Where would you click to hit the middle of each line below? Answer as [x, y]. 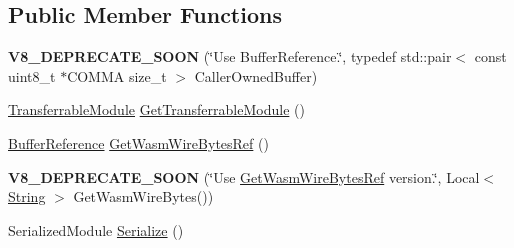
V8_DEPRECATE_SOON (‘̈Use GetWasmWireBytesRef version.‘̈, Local [244, 176]
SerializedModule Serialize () [96, 229]
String [27, 196]
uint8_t [32, 75]
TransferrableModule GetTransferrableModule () [156, 109]
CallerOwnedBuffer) [256, 75]
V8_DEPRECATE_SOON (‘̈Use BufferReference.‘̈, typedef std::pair [230, 56]
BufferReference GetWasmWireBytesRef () [138, 142]
